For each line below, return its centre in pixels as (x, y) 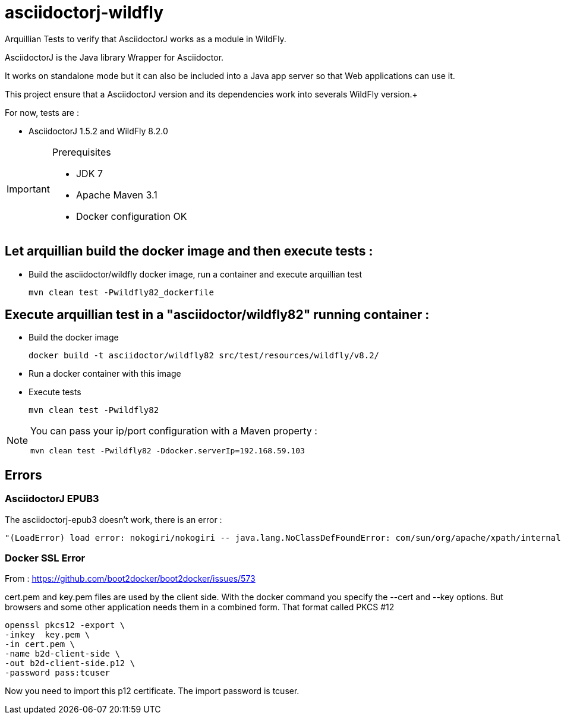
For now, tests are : (42, 112)
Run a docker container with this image (105, 374)
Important (28, 189)
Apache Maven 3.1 (116, 195)
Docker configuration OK (131, 216)
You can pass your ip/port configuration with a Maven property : (174, 431)
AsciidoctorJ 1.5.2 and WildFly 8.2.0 (98, 131)
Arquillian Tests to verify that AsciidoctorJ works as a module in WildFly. (146, 39)
